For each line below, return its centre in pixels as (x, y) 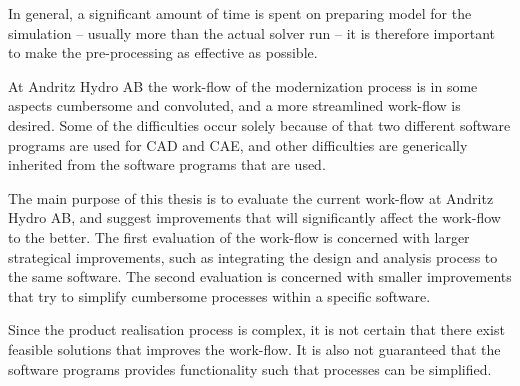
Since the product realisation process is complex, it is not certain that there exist (256, 329)
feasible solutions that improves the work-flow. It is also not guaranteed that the (254, 348)
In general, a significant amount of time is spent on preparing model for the (240, 13)
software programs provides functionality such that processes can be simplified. (250, 368)
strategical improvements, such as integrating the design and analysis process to (253, 256)
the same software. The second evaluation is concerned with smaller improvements (260, 276)
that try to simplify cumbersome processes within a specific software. (219, 295)
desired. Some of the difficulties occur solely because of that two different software (259, 124)
